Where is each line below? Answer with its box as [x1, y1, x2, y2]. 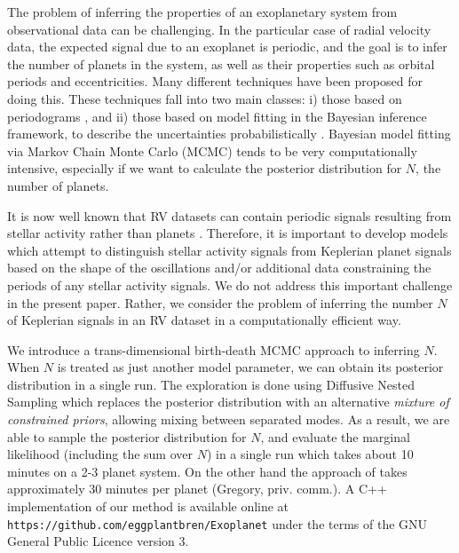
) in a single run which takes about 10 [206, 445, 414, 463]
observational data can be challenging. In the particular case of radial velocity [7, 20, 431, 38]
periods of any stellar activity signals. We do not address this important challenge [7, 275, 453, 294]
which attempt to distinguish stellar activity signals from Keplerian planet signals [7, 241, 452, 259]
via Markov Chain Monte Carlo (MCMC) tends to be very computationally [7, 141, 417, 160]
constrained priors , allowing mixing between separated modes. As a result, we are [7, 410, 450, 429]
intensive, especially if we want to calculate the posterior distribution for [7, 159, 402, 178]
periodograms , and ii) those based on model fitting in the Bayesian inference [7, 107, 427, 125]
